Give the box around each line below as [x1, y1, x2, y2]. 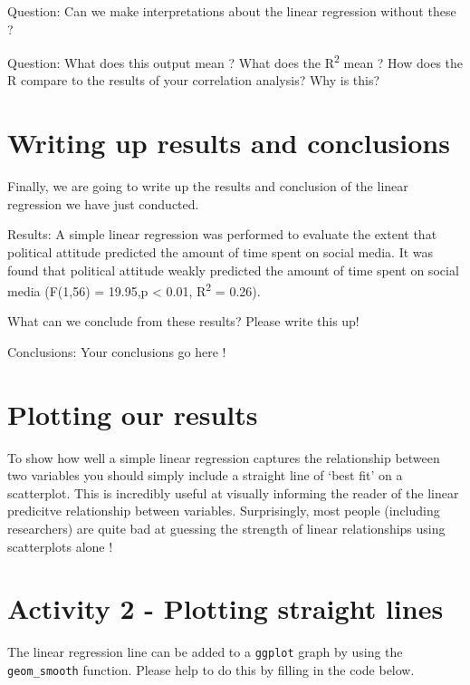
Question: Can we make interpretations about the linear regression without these [7, 2, 456, 20]
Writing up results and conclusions [7, 124, 450, 161]
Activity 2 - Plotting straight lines [7, 590, 444, 627]
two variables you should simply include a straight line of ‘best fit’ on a [7, 466, 403, 485]
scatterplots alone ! [7, 536, 113, 555]
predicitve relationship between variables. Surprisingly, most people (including [7, 501, 440, 520]
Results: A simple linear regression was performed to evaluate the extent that [7, 225, 437, 244]
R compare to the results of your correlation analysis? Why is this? [7, 71, 380, 90]
